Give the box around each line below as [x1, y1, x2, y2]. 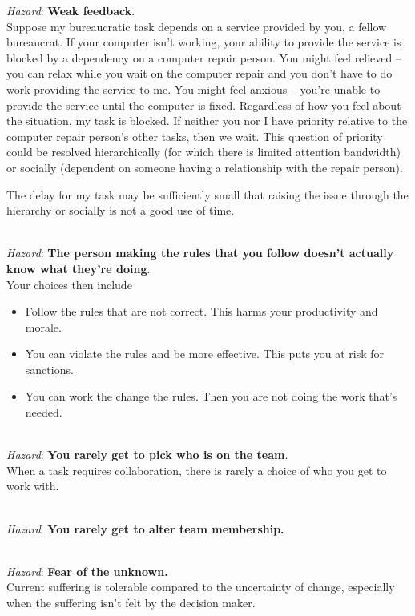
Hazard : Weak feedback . [6, 2, 135, 18]
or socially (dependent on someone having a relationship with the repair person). [6, 159, 403, 175]
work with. [6, 477, 59, 494]
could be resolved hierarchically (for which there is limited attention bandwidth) [6, 143, 401, 160]
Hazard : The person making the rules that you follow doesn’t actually [6, 244, 394, 261]
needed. [25, 404, 62, 421]
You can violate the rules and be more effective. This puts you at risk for [25, 345, 385, 362]
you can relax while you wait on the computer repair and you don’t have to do [6, 65, 393, 82]
